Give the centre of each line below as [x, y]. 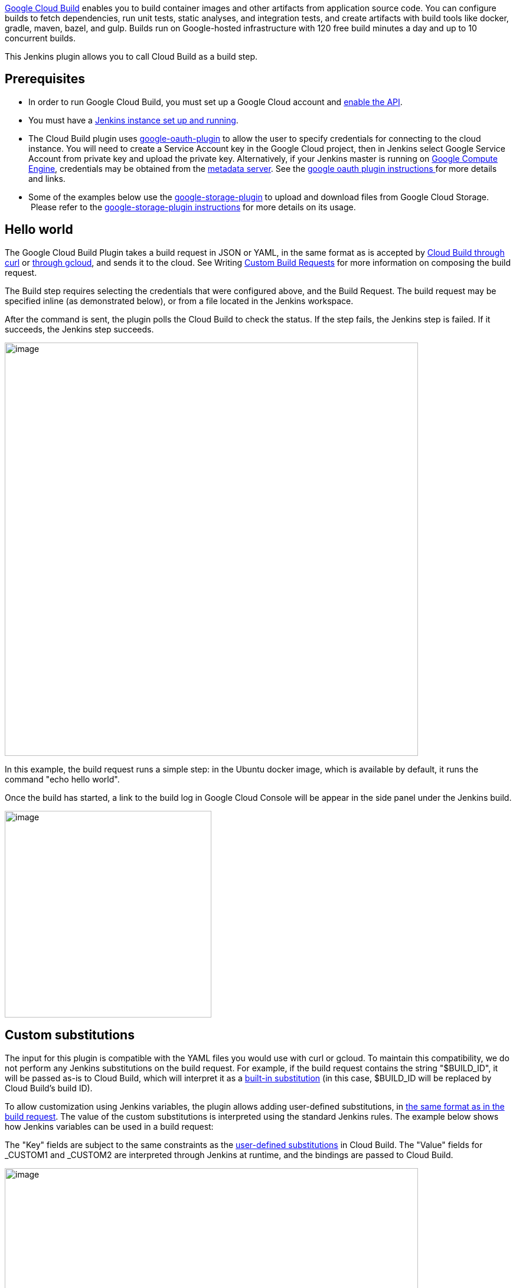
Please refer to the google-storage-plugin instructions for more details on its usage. [193, 207]
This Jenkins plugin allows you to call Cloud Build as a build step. [131, 56]
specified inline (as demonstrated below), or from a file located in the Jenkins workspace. [179, 301]
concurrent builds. [40, 38]
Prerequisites [45, 79]
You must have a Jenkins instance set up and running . [133, 120]
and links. [47, 178]
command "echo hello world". [62, 779]
